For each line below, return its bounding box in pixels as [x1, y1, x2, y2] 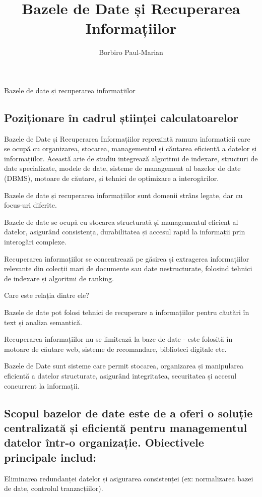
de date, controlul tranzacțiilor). [4, 483, 103, 493]
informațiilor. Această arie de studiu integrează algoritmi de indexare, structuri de [4, 153, 258, 163]
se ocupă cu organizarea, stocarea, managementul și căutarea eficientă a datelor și [4, 143, 257, 154]
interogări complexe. [4, 236, 67, 247]
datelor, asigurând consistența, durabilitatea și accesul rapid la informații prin [4, 226, 245, 237]
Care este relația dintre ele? [4, 290, 89, 300]
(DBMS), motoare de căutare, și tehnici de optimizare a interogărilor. [4, 173, 219, 183]
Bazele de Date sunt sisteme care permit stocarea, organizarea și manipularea [4, 360, 243, 371]
